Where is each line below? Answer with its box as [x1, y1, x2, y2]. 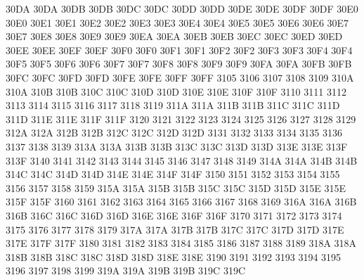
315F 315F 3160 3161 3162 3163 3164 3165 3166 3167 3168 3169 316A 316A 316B [6, 194, 357, 209]
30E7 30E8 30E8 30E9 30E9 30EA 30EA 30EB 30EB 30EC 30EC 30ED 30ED [6, 29, 343, 44]
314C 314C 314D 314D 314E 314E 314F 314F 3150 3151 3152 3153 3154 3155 [6, 167, 340, 182]
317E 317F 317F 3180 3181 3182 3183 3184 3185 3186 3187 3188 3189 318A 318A [6, 236, 357, 250]
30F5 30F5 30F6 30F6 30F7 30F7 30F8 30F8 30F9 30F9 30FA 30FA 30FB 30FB [6, 56, 352, 71]
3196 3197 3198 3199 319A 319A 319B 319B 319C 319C [6, 263, 245, 278]
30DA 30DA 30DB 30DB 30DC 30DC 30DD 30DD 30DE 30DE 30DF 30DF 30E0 [6, 1, 358, 15]
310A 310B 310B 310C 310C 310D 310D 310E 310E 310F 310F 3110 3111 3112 [6, 84, 346, 98]
